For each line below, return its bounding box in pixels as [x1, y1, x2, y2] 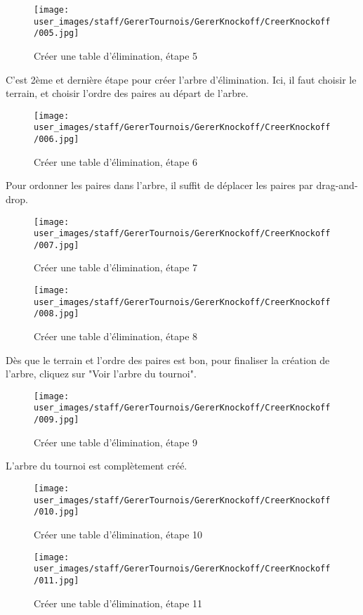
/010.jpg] [34, 507, 79, 517]
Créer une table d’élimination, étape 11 [34, 595, 203, 610]
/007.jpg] [34, 240, 79, 250]
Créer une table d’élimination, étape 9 [34, 434, 198, 449]
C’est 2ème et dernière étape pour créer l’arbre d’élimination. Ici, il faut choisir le [6, 72, 357, 86]
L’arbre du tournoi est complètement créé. [6, 458, 187, 473]
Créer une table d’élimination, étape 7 [34, 260, 198, 275]
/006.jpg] [34, 134, 79, 145]
